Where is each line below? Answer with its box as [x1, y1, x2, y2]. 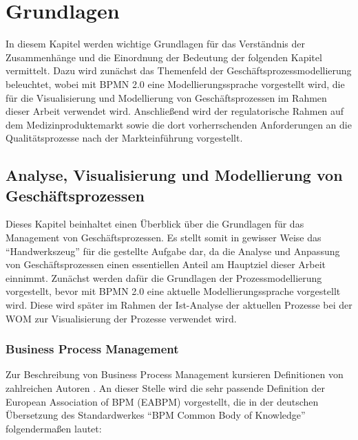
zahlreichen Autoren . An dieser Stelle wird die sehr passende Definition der [6, 381, 325, 395]
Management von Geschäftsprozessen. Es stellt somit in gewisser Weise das [6, 230, 322, 245]
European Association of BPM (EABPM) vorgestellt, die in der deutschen [6, 394, 319, 408]
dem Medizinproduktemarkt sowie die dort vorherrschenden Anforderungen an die [6, 117, 352, 131]
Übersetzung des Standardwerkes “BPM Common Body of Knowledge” [6, 408, 306, 422]
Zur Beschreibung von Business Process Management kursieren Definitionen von [6, 367, 344, 382]
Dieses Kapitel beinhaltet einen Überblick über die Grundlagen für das [6, 217, 304, 231]
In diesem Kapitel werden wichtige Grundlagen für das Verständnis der [6, 36, 306, 51]
